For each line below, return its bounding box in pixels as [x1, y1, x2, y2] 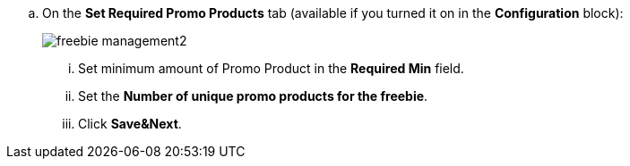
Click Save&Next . [78, 116, 182, 131]
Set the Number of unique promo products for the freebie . [78, 88, 428, 104]
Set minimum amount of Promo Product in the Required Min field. [78, 61, 464, 76]
